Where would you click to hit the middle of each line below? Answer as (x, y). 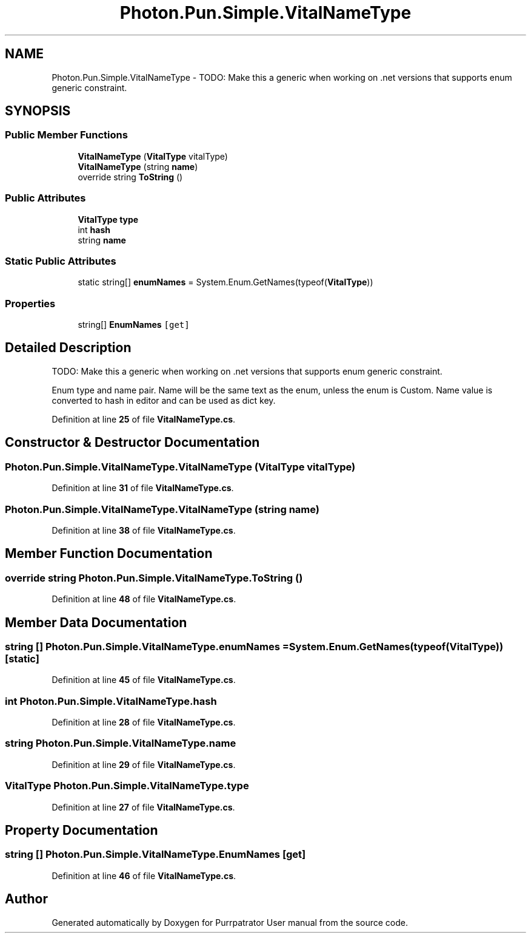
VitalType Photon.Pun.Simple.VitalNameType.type (127, 786)
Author (26, 899)
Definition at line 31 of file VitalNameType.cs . (143, 488)
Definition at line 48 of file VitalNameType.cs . (144, 599)
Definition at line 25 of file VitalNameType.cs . (144, 419)
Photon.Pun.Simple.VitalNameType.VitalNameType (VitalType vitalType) (180, 467)
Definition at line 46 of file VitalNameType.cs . (144, 875)
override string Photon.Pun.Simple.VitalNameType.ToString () (154, 578)
